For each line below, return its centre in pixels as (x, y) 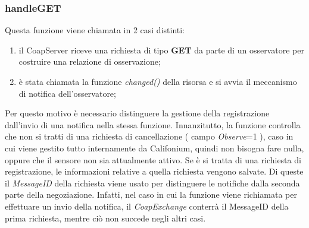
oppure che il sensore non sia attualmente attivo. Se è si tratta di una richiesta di (153, 159)
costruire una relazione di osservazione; (90, 61)
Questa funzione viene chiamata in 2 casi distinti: (95, 30)
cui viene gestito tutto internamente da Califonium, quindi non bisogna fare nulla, (154, 148)
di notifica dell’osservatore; (67, 93)
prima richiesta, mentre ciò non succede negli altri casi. (105, 218)
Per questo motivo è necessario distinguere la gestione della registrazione (137, 113)
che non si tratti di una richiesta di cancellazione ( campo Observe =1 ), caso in (149, 136)
